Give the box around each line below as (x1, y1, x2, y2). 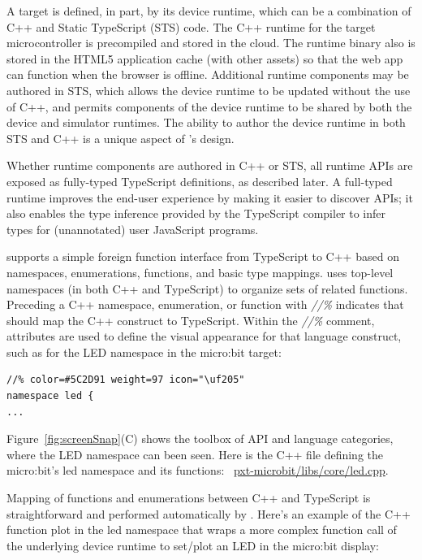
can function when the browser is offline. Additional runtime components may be (6, 66, 409, 83)
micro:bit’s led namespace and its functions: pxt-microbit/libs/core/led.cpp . (6, 462, 389, 479)
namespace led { (6, 390, 94, 402)
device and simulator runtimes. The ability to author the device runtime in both (6, 114, 406, 131)
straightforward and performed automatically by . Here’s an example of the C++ (6, 505, 411, 522)
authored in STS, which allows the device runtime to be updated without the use (6, 81, 411, 98)
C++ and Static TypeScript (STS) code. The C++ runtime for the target (6, 18, 376, 35)
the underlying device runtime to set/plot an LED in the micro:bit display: (6, 536, 380, 553)
